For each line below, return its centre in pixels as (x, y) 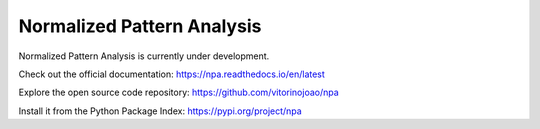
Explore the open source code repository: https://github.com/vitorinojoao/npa (178, 92)
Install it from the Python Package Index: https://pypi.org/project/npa (160, 111)
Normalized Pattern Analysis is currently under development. (144, 56)
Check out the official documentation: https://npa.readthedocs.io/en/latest (171, 74)
